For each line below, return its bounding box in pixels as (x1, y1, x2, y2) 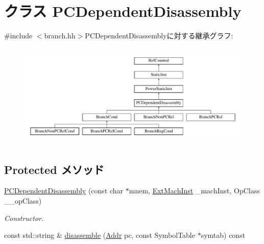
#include (4, 30, 33, 41)
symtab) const (201, 230, 246, 240)
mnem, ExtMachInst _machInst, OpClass (129, 185, 260, 196)
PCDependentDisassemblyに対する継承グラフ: (85, 30, 233, 41)
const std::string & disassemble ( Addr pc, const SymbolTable (4, 230, 195, 240)
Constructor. (4, 212, 44, 223)
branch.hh (44, 30, 76, 41)
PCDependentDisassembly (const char (4, 185, 124, 196)
